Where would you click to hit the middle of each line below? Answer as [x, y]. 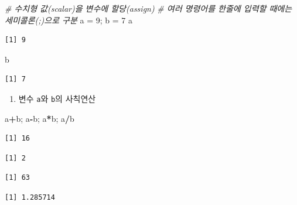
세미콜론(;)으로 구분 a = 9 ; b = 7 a [69, 20]
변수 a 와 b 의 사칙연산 [57, 98]
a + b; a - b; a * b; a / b [40, 118]
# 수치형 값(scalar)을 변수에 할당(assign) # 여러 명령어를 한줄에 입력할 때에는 [148, 8]
